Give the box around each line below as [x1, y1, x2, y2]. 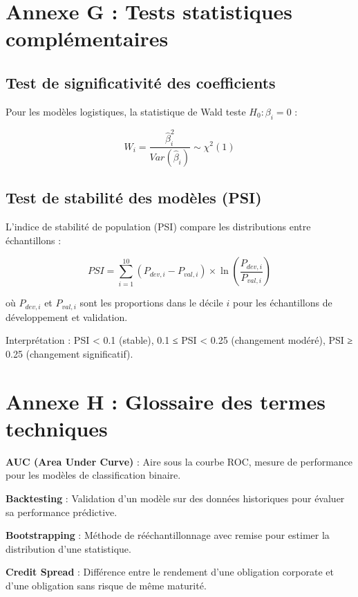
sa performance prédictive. [6, 504, 117, 519]
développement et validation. [6, 309, 128, 324]
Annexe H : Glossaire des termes [6, 387, 326, 415]
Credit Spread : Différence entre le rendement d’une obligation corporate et [6, 564, 335, 579]
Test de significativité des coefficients [6, 71, 276, 93]
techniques [6, 414, 108, 442]
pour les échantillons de [233, 295, 332, 310]
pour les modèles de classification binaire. [6, 468, 181, 482]
